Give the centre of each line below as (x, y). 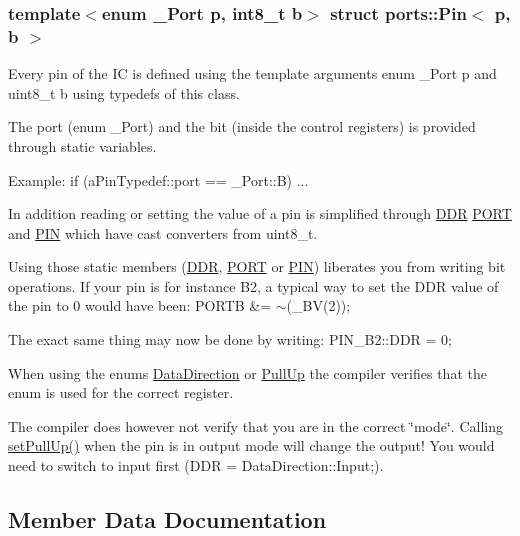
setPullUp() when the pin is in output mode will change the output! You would (251, 445)
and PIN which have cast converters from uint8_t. (163, 232)
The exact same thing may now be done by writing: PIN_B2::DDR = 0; (230, 339)
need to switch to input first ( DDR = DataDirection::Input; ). (196, 465)
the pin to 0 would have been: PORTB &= (140, 305)
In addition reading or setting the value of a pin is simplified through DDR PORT (260, 213)
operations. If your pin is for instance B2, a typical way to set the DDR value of (253, 285)
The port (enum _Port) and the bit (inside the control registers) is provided (242, 126)
